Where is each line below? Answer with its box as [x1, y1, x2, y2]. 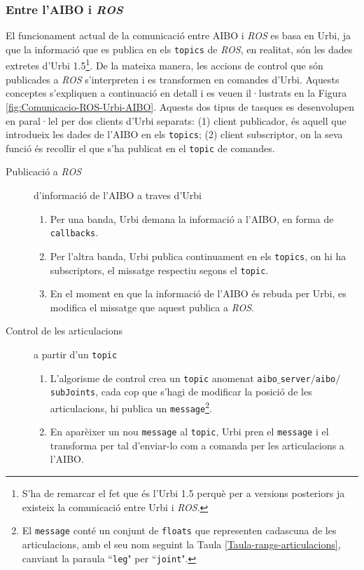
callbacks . [50, 225, 99, 240]
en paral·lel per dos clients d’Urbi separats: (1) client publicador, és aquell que [6, 113, 346, 128]
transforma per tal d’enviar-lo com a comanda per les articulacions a [50, 437, 344, 452]
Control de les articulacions [6, 323, 123, 338]
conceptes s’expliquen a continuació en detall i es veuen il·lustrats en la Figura [6, 86, 347, 100]
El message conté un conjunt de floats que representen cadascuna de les [22, 523, 337, 538]
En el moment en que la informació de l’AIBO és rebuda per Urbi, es [50, 286, 346, 301]
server [280, 374, 311, 384]
